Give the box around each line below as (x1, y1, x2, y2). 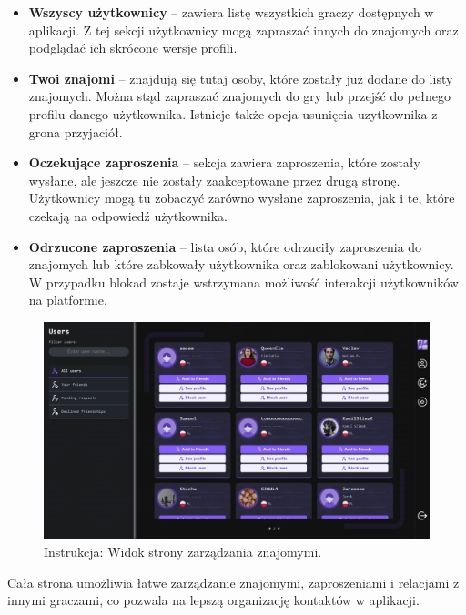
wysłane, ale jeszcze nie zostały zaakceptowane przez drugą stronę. (28, 170, 400, 189)
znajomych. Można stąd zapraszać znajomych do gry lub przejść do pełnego (28, 86, 451, 106)
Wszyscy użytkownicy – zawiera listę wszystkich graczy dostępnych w (28, 3, 434, 21)
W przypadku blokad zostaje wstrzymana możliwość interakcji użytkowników (28, 272, 459, 291)
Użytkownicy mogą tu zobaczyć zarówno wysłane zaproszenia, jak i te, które (28, 188, 455, 207)
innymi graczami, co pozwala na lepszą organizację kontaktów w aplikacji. (7, 590, 420, 610)
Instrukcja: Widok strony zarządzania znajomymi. (44, 542, 322, 560)
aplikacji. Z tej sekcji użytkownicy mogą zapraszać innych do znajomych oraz (28, 20, 459, 39)
